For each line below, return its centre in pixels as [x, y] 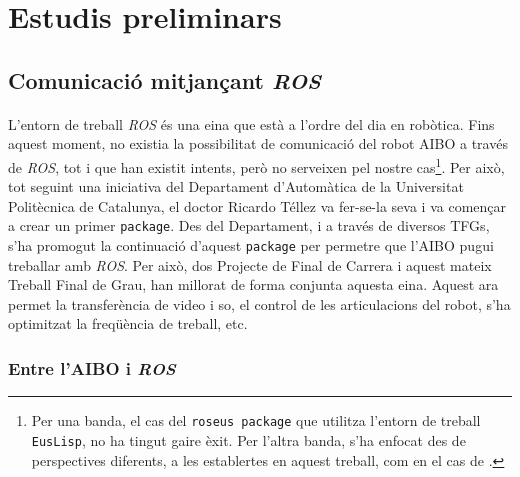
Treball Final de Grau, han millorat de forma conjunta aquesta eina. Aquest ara [253, 284]
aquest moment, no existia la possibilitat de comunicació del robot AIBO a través [258, 143]
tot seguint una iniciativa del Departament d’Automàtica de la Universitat [236, 186]
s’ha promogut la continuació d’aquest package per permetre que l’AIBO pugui [251, 245]
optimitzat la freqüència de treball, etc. [128, 323]
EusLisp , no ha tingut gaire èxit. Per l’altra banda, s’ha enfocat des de [248, 439]
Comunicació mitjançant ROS [164, 79]
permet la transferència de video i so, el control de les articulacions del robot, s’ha [259, 303]
